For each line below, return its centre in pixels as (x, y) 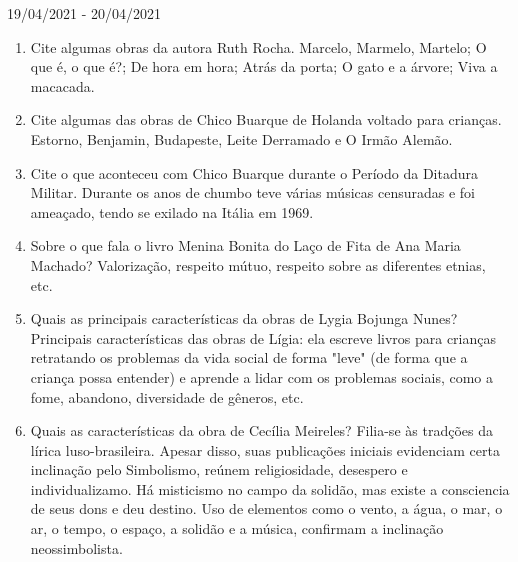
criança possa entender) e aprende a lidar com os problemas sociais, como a (262, 376)
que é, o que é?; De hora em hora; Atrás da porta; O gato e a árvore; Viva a (264, 66)
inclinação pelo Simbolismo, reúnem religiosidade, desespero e (219, 469)
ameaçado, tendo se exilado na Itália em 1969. (172, 211)
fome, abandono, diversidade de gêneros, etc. (167, 396)
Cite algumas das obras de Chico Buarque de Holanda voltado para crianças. (266, 119)
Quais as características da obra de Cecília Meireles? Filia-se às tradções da (261, 430)
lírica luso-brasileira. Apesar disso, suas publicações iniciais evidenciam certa (265, 449)
